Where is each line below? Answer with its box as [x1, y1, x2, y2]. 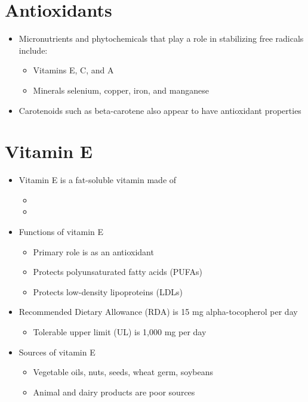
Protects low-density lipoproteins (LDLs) [33, 285, 183, 298]
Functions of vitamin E [19, 225, 104, 237]
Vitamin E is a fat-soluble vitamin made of [19, 174, 177, 186]
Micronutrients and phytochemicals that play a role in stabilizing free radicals [19, 32, 304, 45]
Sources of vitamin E [19, 345, 96, 358]
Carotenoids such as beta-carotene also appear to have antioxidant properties [19, 104, 301, 116]
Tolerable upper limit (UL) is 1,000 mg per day [33, 325, 207, 338]
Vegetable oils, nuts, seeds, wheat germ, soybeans [33, 366, 214, 378]
